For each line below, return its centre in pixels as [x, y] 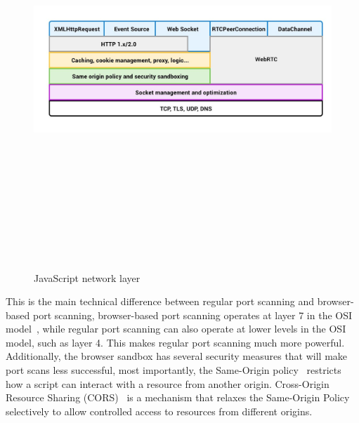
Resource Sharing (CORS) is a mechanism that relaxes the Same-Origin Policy [178, 397]
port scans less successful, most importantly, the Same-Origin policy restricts [174, 370]
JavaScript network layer [87, 277]
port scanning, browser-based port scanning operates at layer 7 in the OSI [192, 315]
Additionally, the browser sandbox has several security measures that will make [177, 356]
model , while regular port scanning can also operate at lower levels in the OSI [176, 329]
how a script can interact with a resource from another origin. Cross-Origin [168, 383]
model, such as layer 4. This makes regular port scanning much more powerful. [175, 342]
